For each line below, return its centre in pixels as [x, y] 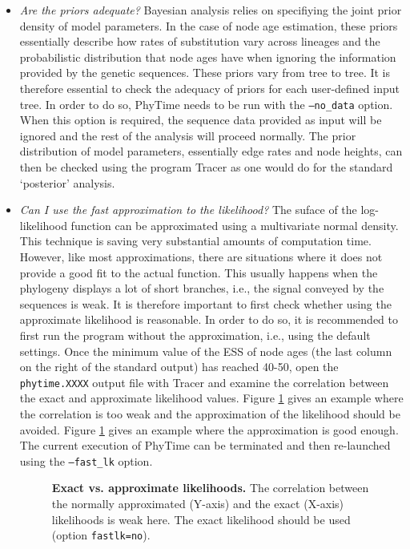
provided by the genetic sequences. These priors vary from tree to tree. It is [205, 73]
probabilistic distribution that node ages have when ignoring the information [208, 57]
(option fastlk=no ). [101, 535]
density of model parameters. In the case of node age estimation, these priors [209, 25]
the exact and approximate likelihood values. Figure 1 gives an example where [211, 398]
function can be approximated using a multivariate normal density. [235, 225]
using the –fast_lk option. [86, 460]
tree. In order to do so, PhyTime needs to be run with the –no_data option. [206, 104]
